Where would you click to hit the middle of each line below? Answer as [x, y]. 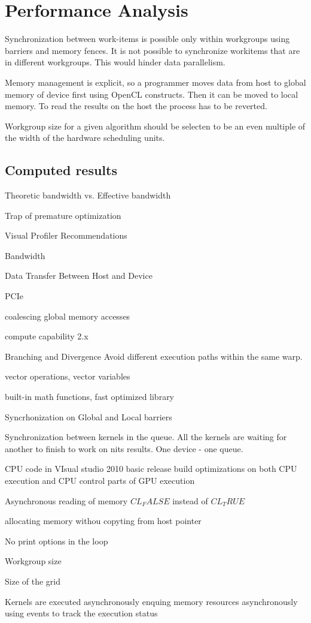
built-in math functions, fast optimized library [90, 397]
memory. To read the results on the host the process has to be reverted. [136, 106]
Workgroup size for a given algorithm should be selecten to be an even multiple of [155, 126]
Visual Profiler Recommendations [66, 235]
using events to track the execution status [81, 613]
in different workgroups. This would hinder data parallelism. [115, 62]
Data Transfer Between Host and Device [79, 276]
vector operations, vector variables [68, 376]
